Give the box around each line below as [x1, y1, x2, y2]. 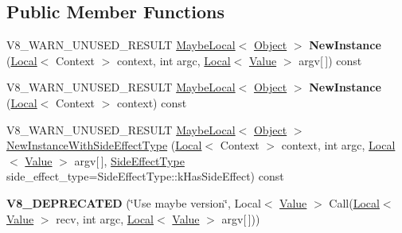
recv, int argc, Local [56, 210, 154, 227]
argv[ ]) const [299, 52, 362, 68]
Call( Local [329, 194, 380, 211]
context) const [117, 94, 187, 111]
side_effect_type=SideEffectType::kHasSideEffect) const [6, 168, 284, 184]
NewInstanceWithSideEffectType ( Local [6, 137, 202, 153]
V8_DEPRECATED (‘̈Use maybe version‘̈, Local [6, 194, 261, 211]
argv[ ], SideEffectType [74, 152, 185, 169]
